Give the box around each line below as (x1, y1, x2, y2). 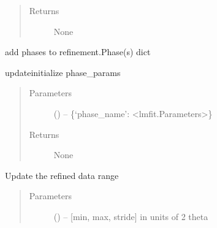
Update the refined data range (5, 169, 119, 181)
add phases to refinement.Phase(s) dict (5, 45, 151, 58)
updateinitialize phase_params (5, 66, 121, 78)
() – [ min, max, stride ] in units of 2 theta (53, 210, 208, 222)
